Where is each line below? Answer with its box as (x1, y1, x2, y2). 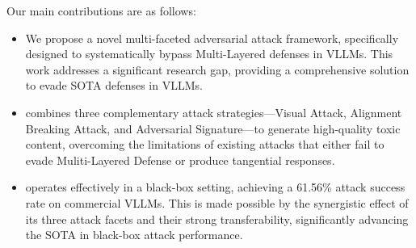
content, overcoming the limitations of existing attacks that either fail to (25, 136, 384, 153)
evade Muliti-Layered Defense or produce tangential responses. (25, 151, 335, 168)
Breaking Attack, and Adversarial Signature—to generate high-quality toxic (25, 120, 401, 137)
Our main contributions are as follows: (6, 2, 196, 19)
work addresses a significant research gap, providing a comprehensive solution (25, 61, 410, 78)
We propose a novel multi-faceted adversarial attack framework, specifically (25, 29, 399, 46)
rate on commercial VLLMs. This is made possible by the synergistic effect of (25, 194, 409, 211)
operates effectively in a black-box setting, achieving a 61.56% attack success (25, 179, 405, 195)
